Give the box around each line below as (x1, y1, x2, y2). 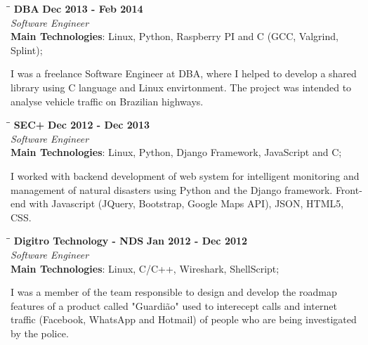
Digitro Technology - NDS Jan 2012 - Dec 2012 (13, 233, 248, 248)
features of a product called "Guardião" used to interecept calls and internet (11, 298, 337, 313)
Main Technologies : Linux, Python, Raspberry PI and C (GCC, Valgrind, (11, 29, 339, 44)
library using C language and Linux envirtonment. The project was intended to (11, 79, 352, 94)
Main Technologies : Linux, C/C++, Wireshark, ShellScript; (11, 261, 280, 275)
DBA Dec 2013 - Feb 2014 (13, 1, 143, 15)
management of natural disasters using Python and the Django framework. (11, 182, 333, 197)
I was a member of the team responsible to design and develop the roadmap (11, 285, 337, 299)
